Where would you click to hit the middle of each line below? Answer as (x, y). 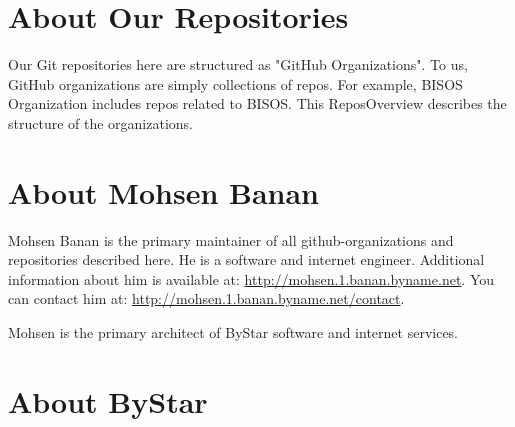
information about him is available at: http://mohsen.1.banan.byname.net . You (251, 278)
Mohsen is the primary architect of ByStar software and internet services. (233, 332)
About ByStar (108, 400)
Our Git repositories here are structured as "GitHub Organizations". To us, (238, 64)
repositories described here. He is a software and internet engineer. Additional (246, 259)
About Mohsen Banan (163, 191)
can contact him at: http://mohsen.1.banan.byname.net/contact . (206, 298)
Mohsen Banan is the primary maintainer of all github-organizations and (231, 239)
